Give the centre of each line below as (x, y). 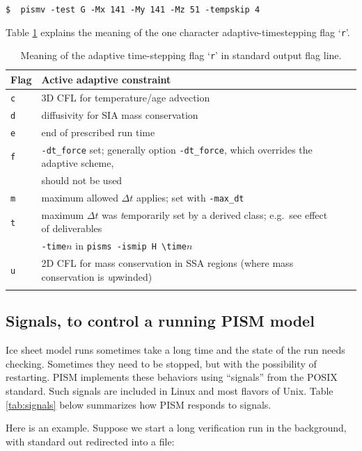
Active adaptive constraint (106, 79)
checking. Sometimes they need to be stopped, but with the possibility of (161, 363)
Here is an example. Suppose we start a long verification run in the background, (176, 428)
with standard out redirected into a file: (90, 441)
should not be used (82, 180)
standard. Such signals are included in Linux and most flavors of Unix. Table (170, 391)
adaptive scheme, (78, 163)
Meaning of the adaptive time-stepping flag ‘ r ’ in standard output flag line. (181, 55)
